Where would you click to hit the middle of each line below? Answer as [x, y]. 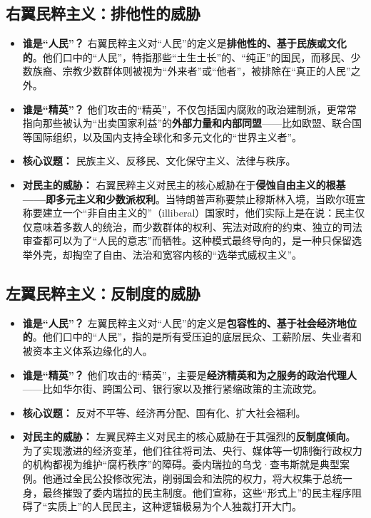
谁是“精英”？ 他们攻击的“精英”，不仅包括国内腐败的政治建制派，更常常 [189, 109]
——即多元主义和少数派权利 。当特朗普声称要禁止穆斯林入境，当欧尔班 [189, 198]
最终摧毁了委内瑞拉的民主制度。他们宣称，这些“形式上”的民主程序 [197, 492]
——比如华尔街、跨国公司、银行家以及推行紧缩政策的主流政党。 [172, 389]
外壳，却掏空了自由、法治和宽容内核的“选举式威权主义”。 [167, 254]
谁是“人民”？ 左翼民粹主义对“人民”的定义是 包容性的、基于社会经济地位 [189, 322]
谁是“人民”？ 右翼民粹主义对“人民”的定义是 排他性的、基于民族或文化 [184, 43]
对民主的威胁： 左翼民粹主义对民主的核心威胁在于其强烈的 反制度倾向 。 [189, 436]
